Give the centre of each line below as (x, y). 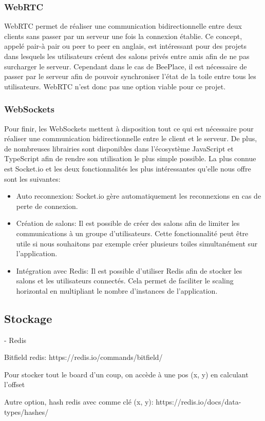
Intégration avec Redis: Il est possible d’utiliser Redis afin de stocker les (129, 270)
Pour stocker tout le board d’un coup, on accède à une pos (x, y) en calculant (126, 374)
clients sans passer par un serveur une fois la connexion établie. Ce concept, (123, 36)
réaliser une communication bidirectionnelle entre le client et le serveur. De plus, (131, 138)
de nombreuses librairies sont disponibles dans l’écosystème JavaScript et (119, 148)
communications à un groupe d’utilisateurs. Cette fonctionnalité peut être (132, 233)
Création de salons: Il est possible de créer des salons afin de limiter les (128, 223)
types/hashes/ (26, 412)
